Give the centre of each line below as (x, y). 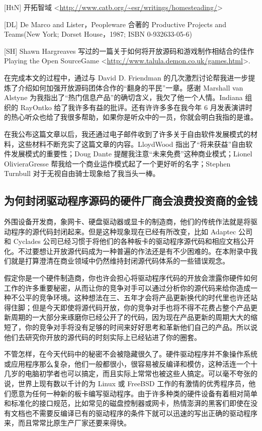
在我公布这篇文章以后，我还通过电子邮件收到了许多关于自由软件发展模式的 (127, 134)
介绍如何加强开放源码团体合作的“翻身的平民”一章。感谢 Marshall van (130, 87)
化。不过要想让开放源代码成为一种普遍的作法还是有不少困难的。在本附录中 (127, 251)
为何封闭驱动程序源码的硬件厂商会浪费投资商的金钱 (131, 200)
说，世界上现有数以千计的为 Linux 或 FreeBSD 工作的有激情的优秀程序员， (126, 383)
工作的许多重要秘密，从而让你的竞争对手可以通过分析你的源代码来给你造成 (127, 287)
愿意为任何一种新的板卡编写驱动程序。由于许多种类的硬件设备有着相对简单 (134, 393)
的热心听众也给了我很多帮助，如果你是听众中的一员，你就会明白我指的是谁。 (131, 117)
